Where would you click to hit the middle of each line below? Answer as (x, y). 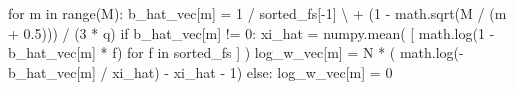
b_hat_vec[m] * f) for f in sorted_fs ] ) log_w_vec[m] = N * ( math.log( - (236, 52)
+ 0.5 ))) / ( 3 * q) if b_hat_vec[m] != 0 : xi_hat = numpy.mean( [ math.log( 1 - (251, 32)
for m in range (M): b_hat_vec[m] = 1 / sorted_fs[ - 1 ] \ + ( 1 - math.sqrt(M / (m (257, 13)
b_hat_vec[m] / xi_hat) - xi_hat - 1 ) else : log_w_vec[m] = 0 (200, 71)
